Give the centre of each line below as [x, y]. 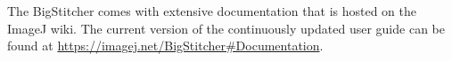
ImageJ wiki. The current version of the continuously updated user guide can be [226, 28]
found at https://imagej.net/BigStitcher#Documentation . [165, 46]
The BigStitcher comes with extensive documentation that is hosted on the [212, 11]
